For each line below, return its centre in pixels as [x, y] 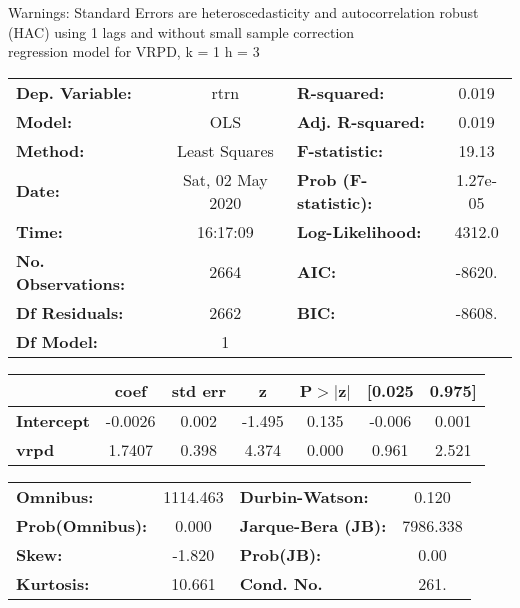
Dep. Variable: [74, 92]
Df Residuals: [70, 312]
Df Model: [57, 341]
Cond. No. [281, 583]
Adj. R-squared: [360, 121]
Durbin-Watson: [304, 496]
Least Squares [225, 150]
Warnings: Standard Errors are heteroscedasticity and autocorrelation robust [243, 12]
